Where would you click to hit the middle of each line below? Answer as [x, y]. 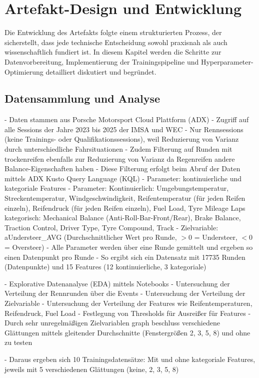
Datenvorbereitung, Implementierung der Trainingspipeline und [102, 61]
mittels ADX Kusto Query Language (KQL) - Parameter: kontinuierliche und [123, 178]
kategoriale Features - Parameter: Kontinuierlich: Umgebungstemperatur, [117, 188]
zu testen [18, 342]
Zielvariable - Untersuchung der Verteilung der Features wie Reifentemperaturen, [128, 303]
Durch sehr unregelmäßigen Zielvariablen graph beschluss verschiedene [112, 323]
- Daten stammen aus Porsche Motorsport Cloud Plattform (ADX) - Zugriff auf [127, 119]
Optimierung [24, 71]
